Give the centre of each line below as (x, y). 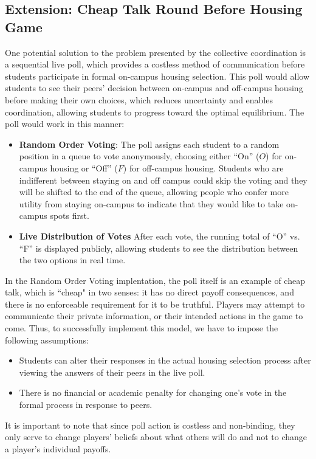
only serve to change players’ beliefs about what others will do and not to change (156, 437)
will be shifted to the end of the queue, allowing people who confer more (154, 192)
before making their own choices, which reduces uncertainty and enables (139, 99)
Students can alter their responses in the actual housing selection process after (165, 360)
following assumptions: (47, 340)
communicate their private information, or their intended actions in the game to (154, 316)
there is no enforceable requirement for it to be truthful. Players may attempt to (155, 304)
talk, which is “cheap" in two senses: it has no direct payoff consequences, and (149, 292)
